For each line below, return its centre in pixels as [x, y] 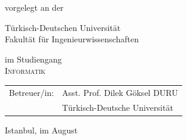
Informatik [25, 71]
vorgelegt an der [34, 7]
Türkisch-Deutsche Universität [118, 107]
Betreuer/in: [32, 92]
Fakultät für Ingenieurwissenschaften [72, 39]
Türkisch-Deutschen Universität [63, 27]
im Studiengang [33, 59]
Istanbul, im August [41, 130]
